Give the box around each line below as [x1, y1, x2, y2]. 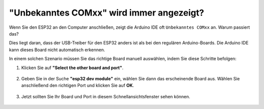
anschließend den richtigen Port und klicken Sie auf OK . [21, 83, 134, 89]
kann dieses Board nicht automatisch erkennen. [9, 47, 105, 53]
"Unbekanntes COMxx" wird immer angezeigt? [9, 7, 204, 18]
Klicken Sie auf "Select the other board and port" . [21, 65, 124, 71]
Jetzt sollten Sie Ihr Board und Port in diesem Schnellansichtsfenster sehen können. [21, 93, 191, 99]
